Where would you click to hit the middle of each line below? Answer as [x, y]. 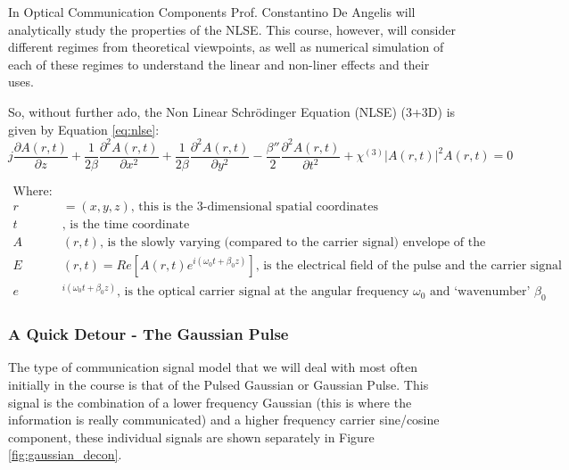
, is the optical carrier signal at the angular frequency [263, 292]
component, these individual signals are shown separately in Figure [191, 437]
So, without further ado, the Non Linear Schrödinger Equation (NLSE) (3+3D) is [232, 111]
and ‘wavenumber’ [480, 292]
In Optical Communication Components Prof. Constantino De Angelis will [212, 12]
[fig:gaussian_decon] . [65, 454]
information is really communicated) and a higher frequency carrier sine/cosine [224, 420]
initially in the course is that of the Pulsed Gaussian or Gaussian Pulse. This [219, 385]
